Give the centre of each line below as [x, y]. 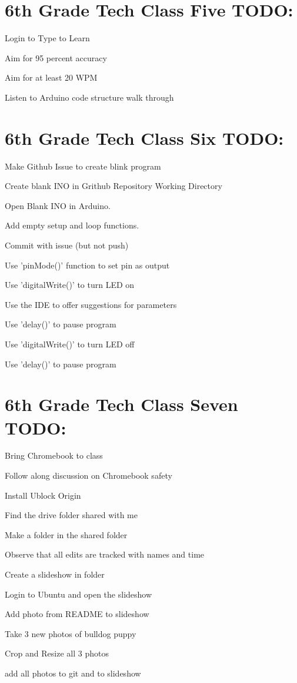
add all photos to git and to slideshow [73, 673]
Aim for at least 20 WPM [51, 77]
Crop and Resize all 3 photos [57, 653]
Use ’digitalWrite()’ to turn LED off [70, 344]
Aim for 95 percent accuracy [56, 57]
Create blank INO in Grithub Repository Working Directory [114, 186]
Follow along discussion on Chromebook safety [89, 475]
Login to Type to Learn [47, 38]
